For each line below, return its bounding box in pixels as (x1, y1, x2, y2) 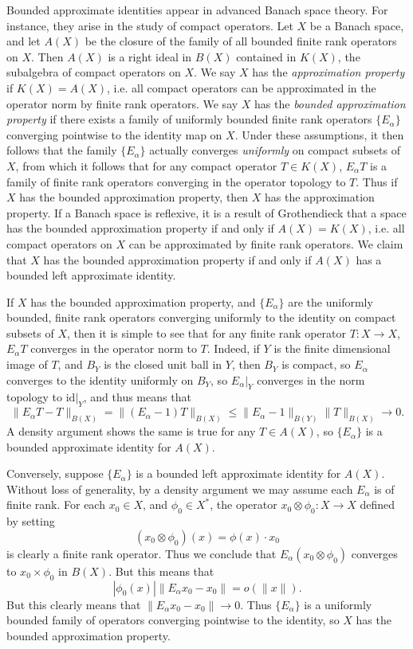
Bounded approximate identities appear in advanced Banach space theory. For (6, 2, 388, 18)
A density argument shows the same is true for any (6, 423, 256, 440)
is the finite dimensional (273, 340, 391, 357)
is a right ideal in (108, 48, 192, 65)
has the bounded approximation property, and (30, 293, 256, 310)
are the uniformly (288, 293, 373, 310)
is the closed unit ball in (104, 356, 222, 373)
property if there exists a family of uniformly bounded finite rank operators (6, 111, 372, 127)
